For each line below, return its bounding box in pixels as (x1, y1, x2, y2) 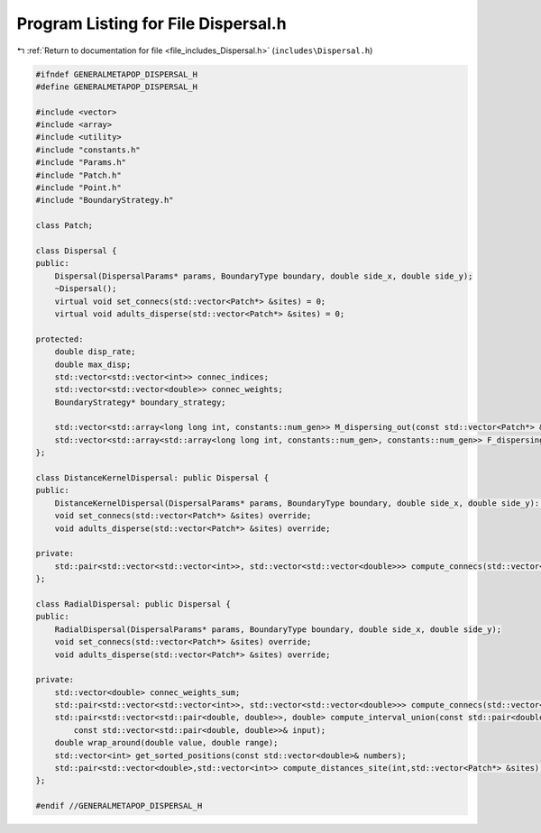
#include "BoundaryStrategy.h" (35, 195, 175, 206)
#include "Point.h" (35, 183, 122, 193)
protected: (35, 334, 84, 344)
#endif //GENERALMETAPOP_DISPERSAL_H (35, 801, 203, 811)
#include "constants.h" (35, 144, 142, 155)
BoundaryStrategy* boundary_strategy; (54, 397, 226, 407)
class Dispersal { (35, 246, 117, 256)
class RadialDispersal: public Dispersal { (35, 599, 232, 609)
